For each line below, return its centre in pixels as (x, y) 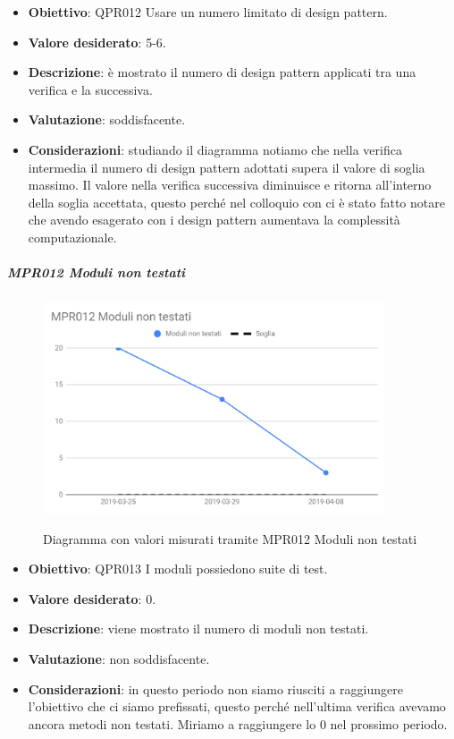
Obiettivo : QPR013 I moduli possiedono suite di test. (178, 569)
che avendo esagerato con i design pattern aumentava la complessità (214, 220)
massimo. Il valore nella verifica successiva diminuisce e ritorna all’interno (230, 185)
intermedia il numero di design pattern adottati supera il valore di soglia (227, 167)
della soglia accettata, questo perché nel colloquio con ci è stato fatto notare (236, 202)
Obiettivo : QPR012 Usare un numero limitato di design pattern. (208, 12)
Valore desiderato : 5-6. (97, 42)
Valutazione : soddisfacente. (107, 119)
